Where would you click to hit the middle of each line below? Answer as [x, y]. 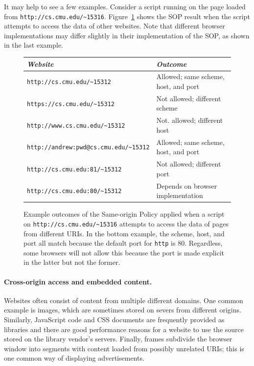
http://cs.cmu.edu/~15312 [69, 82]
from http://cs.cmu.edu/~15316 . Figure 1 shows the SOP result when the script [127, 16]
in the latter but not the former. [72, 262]
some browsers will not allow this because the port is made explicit [124, 252]
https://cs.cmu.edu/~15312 [71, 104]
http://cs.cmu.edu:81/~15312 [74, 169]
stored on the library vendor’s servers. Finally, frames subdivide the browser [118, 339]
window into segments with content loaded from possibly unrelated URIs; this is [124, 348]
